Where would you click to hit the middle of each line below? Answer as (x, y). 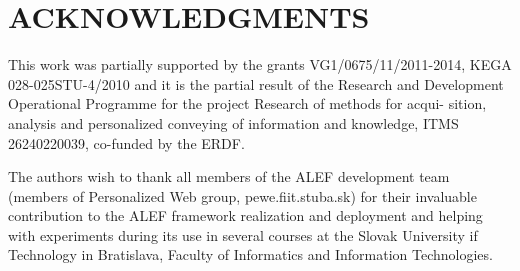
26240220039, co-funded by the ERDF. (126, 142)
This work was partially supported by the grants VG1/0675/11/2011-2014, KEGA (260, 64)
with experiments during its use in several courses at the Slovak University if (243, 234)
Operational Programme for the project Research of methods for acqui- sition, (247, 103)
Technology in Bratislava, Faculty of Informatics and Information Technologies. (250, 254)
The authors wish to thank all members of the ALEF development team (229, 176)
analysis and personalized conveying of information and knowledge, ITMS (233, 122)
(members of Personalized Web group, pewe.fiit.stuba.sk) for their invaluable (242, 195)
